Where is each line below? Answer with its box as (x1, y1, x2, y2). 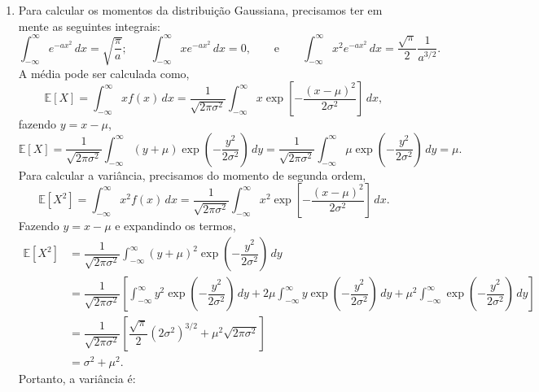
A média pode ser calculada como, (18, 64, 190, 81)
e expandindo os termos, (115, 217, 236, 234)
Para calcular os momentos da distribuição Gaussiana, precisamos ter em (18, 2, 383, 18)
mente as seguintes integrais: (18, 17, 160, 34)
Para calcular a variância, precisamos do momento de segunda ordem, (18, 166, 366, 183)
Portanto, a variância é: (18, 370, 136, 387)
